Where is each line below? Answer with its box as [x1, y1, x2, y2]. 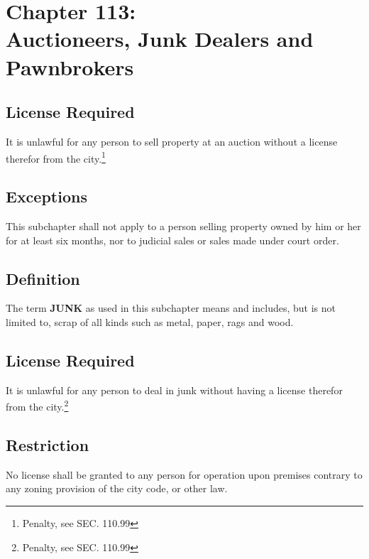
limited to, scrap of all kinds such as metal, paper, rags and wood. [6, 314, 294, 329]
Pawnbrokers [6, 52, 134, 81]
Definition [6, 267, 80, 289]
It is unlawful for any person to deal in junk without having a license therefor [6, 382, 343, 397]
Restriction [6, 434, 89, 456]
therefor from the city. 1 [6, 148, 106, 165]
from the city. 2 [6, 397, 69, 414]
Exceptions [6, 185, 87, 207]
